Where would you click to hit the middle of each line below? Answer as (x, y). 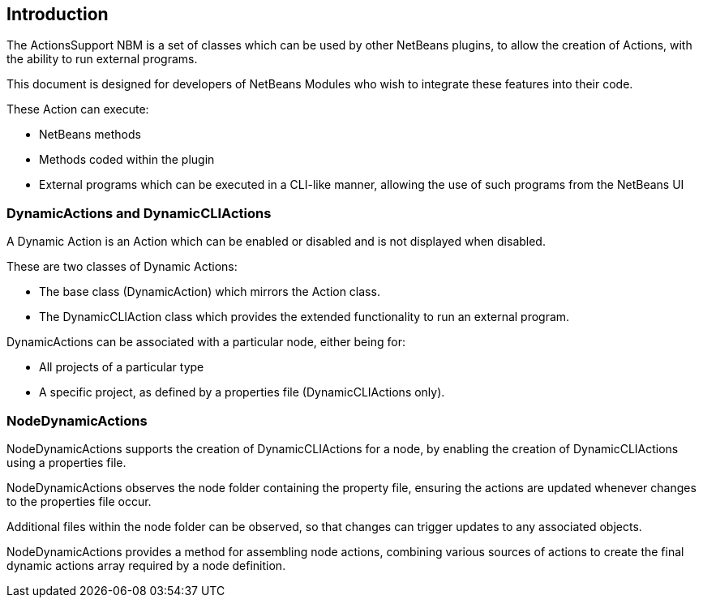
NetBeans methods (90, 135)
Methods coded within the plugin (127, 160)
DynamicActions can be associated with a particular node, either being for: (206, 342)
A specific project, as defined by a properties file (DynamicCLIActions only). (242, 392)
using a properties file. (66, 462)
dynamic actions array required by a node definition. (146, 565)
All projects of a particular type (122, 367)
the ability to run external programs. (102, 59)
